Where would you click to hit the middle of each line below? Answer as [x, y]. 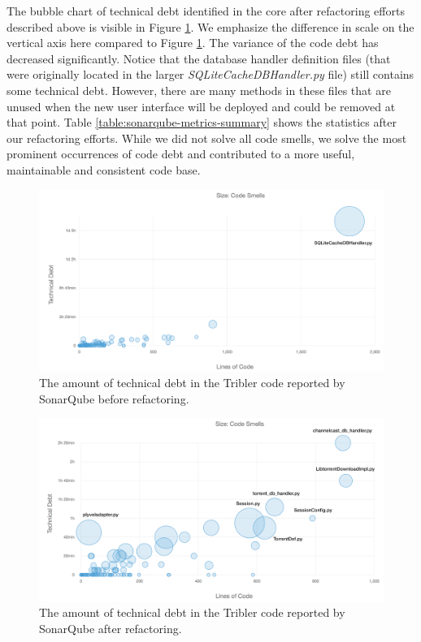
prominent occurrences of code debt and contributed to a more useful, [181, 154]
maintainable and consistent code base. [104, 169]
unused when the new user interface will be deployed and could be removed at [201, 106]
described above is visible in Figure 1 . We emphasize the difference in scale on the [210, 26]
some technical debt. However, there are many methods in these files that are [199, 90]
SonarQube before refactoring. [114, 398]
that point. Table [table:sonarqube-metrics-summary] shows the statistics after [202, 122]
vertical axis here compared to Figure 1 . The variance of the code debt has [193, 43]
